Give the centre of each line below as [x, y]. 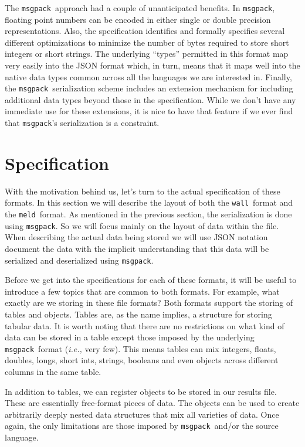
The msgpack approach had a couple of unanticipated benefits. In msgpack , [140, 8]
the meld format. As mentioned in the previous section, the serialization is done [148, 214]
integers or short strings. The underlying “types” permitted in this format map [147, 54]
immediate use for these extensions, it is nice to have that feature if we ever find [149, 111]
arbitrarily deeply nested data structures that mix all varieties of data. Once [142, 414]
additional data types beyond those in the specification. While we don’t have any [150, 99]
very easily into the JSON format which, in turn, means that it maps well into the [152, 65]
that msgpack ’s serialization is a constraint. [82, 123]
